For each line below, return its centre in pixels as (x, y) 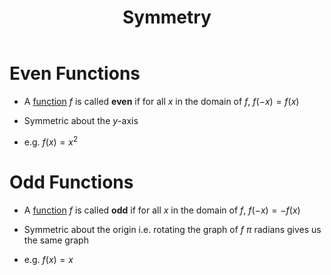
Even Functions (75, 73)
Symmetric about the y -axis (81, 120)
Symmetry (167, 17)
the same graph (56, 240)
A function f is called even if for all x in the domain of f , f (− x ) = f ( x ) (161, 101)
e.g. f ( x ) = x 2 (51, 141)
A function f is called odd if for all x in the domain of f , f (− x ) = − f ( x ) (162, 210)
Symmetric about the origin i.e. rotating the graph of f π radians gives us (172, 229)
